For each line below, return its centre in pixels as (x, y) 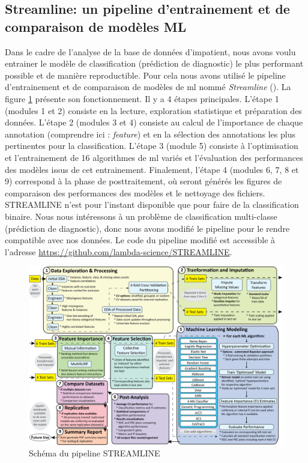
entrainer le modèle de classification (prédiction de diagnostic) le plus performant (154, 63)
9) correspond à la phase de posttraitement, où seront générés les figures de (143, 181)
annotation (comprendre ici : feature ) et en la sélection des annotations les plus (150, 134)
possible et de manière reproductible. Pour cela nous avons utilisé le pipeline (145, 75)
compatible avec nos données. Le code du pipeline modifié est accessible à (140, 240)
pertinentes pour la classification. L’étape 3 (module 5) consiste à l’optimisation (152, 146)
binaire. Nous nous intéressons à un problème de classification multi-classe (141, 216)
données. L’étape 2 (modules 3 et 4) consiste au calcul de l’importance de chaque (154, 122)
